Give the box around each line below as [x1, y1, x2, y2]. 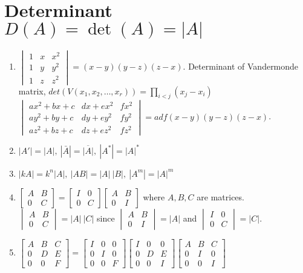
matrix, [18, 84, 46, 97]
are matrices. [197, 190, 244, 203]
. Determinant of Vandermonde [183, 60, 299, 73]
